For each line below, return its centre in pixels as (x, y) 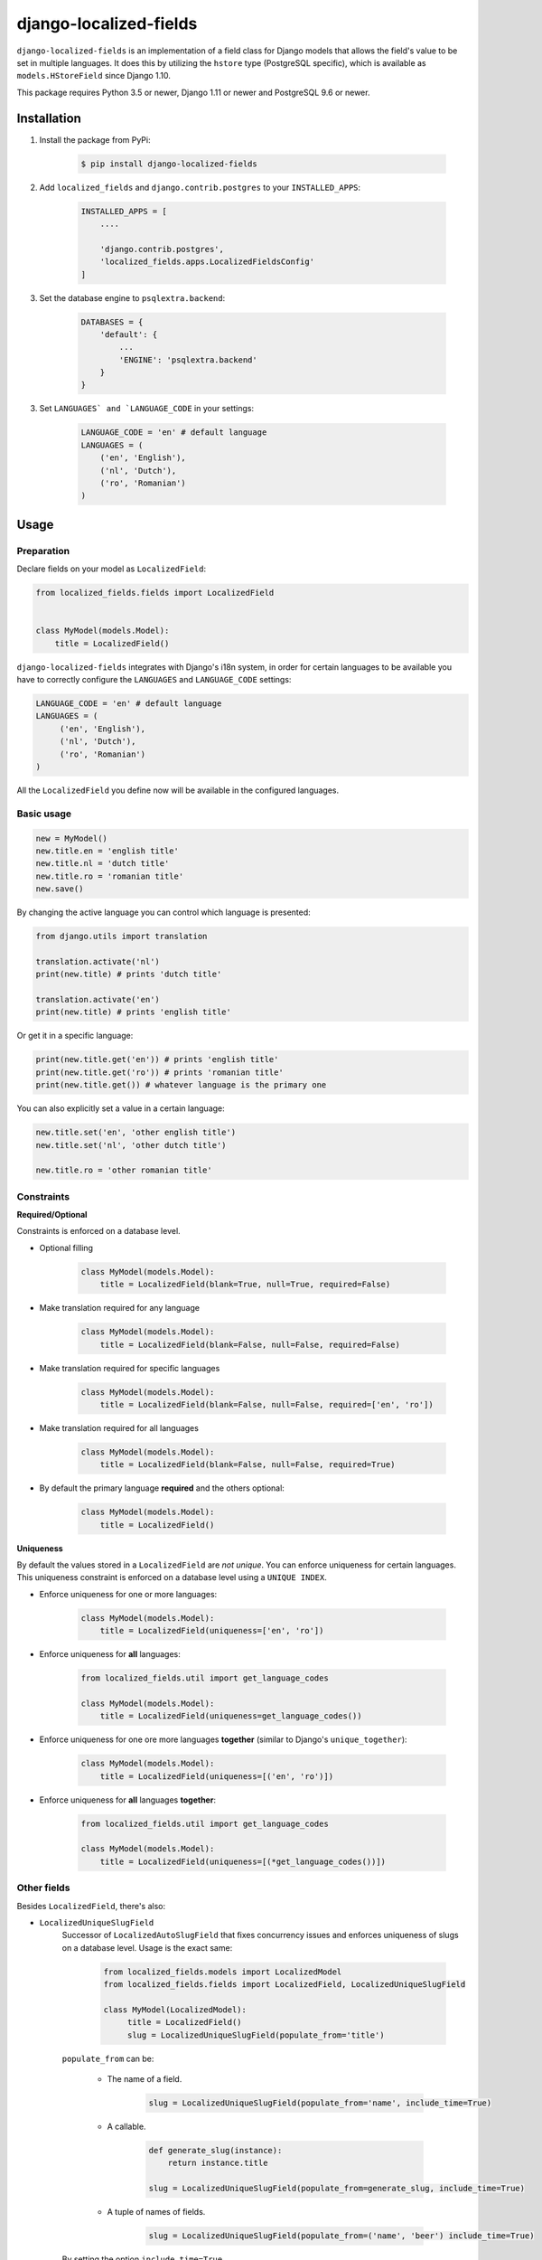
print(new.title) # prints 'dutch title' (129, 975)
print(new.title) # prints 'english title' (134, 1012)
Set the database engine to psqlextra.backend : (132, 297)
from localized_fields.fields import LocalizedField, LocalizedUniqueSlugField (285, 1985)
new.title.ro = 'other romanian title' (124, 1170)
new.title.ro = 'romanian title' (110, 876)
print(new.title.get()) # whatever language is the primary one (181, 1085)
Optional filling (66, 1248)
